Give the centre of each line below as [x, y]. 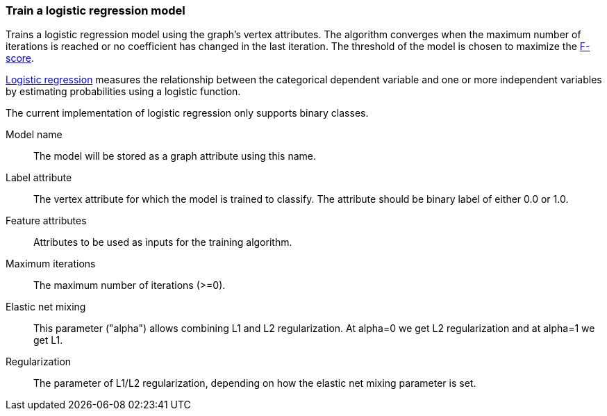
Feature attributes [46, 221]
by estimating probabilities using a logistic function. [123, 92]
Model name [34, 135]
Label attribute [39, 178]
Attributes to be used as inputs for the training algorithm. [163, 242]
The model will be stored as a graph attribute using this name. [175, 156]
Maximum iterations [51, 264]
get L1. [48, 340]
